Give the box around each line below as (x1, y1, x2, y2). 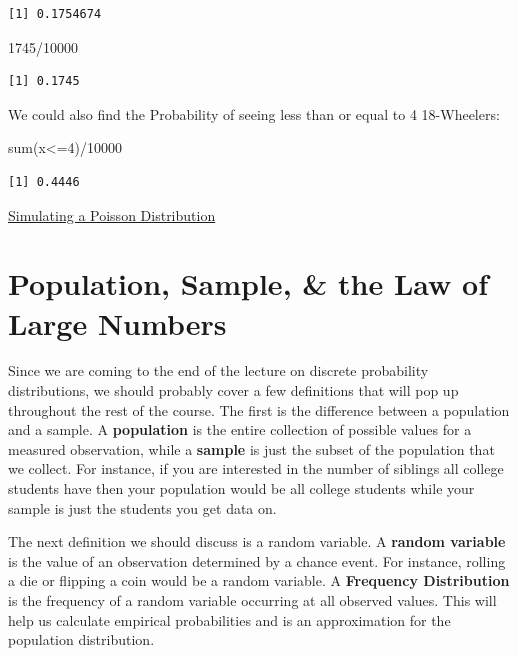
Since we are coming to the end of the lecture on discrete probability (8, 360, 429, 381)
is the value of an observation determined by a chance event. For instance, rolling (8, 550, 506, 571)
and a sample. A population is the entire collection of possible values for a (8, 419, 472, 440)
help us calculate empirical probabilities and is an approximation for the (8, 609, 451, 630)
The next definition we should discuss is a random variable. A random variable (8, 531, 506, 552)
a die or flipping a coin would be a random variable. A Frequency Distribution (8, 570, 510, 591)
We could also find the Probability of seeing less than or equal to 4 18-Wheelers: (8, 103, 500, 124)
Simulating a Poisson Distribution (8, 204, 216, 225)
